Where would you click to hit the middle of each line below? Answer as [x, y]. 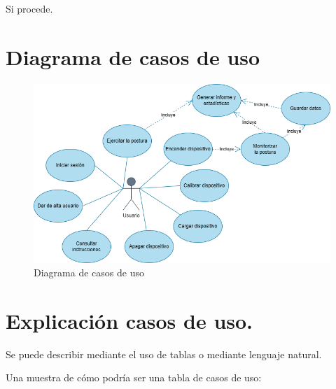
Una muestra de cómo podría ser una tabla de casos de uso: [134, 377]
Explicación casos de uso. [129, 320]
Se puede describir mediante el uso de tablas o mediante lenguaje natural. [164, 354]
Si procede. [29, 8]
